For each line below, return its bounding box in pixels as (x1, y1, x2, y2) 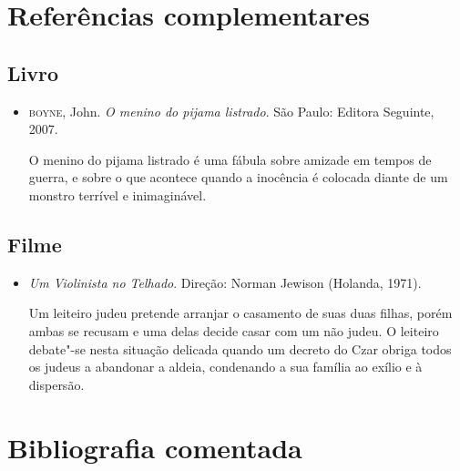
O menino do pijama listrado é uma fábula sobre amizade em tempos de (28, 149, 432, 169)
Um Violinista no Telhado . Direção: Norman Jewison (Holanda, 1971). (28, 272, 422, 292)
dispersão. (28, 374, 85, 394)
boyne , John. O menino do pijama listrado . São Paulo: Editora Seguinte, (28, 101, 434, 120)
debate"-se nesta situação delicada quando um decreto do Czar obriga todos (28, 339, 452, 358)
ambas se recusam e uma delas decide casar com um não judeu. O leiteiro (28, 321, 439, 340)
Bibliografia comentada (7, 428, 302, 466)
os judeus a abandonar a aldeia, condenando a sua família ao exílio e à (28, 357, 423, 376)
